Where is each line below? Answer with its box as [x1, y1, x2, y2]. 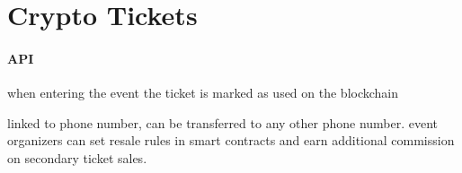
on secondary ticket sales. [7, 148, 147, 167]
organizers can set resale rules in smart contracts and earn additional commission [7, 131, 455, 150]
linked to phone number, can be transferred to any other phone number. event [7, 113, 439, 132]
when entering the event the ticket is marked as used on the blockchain [7, 83, 399, 102]
